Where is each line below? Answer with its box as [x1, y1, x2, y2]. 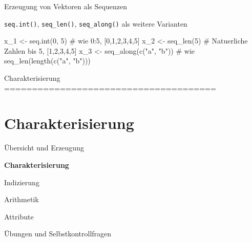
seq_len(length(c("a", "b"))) [4, 55, 91, 66]
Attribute [4, 211, 34, 222]
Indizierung [4, 177, 39, 187]
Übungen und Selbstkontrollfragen [4, 228, 112, 239]
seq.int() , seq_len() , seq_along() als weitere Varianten [4, 18, 187, 29]
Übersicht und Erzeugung [4, 142, 84, 153]
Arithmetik [4, 194, 39, 205]
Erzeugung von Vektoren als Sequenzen [4, 1, 127, 11]
